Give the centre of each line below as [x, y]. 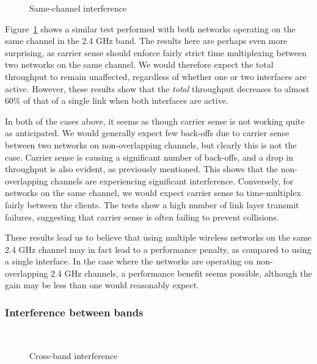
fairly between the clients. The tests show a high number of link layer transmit [152, 204]
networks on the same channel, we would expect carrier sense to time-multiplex [153, 193]
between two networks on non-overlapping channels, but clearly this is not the [151, 144]
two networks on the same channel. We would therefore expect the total [139, 64]
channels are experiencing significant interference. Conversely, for [172, 180]
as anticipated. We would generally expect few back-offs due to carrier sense [147, 133]
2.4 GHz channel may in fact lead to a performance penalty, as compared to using [158, 249]
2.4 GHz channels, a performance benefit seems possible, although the [181, 273]
